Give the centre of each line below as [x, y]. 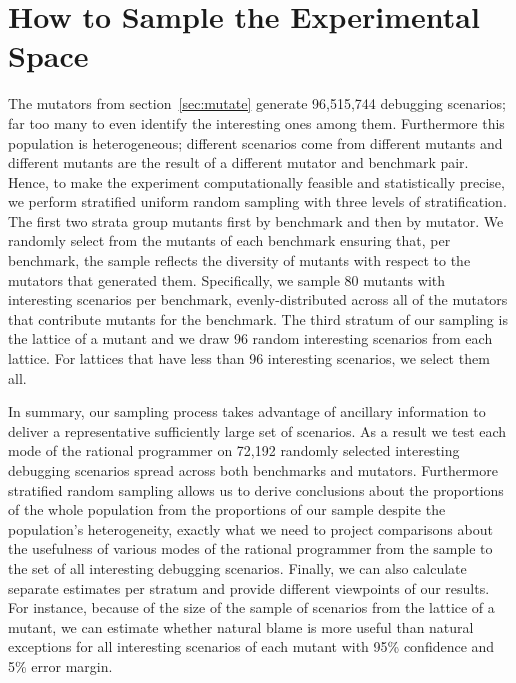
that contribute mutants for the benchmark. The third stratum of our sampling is [258, 318]
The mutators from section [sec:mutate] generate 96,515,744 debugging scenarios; [257, 103]
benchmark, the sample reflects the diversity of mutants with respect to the [239, 260]
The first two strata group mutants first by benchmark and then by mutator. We [256, 220]
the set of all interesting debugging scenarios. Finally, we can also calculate [237, 567]
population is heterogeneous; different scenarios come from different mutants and [255, 142]
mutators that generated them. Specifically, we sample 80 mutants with [227, 279]
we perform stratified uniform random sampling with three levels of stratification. [257, 201]
